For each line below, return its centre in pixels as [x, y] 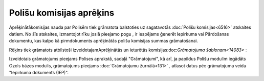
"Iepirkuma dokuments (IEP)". [39, 72]
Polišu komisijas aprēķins [62, 13]
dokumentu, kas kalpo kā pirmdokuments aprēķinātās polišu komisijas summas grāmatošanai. [103, 41]
